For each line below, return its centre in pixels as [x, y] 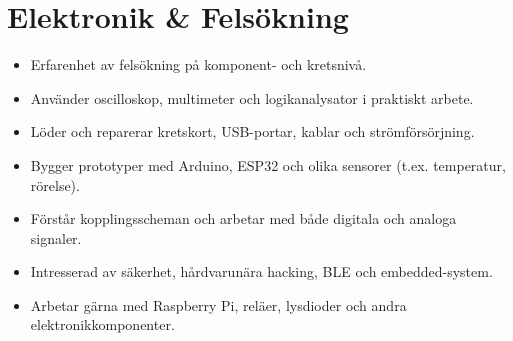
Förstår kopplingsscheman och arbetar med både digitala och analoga [243, 218]
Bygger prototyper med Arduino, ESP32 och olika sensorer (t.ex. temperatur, [268, 164]
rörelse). [55, 184]
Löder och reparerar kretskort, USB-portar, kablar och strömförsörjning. [252, 131]
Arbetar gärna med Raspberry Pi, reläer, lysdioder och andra [218, 304]
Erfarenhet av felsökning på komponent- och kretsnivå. [198, 64]
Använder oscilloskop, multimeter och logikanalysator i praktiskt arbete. [252, 97]
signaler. [56, 237]
